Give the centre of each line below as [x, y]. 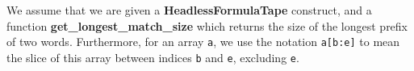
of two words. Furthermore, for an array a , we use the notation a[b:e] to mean [203, 42]
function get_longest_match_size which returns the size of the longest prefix [207, 25]
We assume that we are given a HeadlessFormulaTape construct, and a [189, 10]
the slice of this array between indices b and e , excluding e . [153, 57]
